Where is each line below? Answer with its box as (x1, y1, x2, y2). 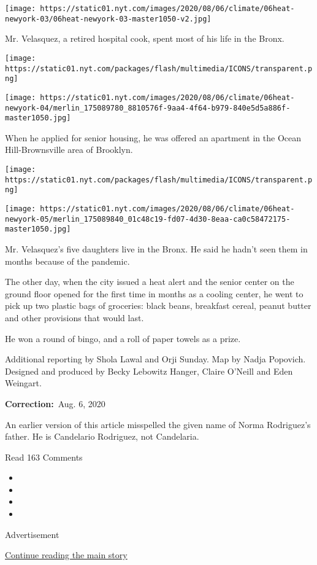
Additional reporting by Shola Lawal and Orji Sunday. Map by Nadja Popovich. (5, 353, 306, 365)
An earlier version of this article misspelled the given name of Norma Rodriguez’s (5, 418, 311, 431)
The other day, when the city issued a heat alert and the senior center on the (5, 275, 294, 288)
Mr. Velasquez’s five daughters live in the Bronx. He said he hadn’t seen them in (5, 242, 308, 255)
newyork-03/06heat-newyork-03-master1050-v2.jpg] (5, 14, 212, 23)
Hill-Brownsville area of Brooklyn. (5, 143, 133, 156)
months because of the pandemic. (5, 254, 130, 267)
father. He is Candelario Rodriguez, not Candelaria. (5, 430, 199, 443)
